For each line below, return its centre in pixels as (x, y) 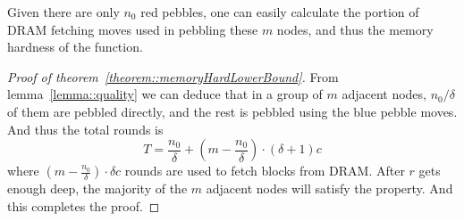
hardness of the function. (75, 47)
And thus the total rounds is (85, 129)
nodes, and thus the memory (355, 29)
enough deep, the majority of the (97, 188)
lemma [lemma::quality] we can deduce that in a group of (165, 94)
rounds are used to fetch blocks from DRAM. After (265, 171)
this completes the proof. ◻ (84, 205)
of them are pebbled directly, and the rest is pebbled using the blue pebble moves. (232, 111)
